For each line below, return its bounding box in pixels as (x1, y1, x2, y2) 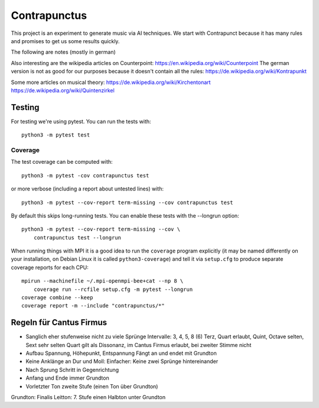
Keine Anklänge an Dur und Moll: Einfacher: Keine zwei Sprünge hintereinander (25, 358, 219, 365)
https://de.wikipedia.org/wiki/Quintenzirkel (11, 86, 115, 94)
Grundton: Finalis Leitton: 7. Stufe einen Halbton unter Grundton (11, 394, 165, 401)
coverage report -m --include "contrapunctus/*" (21, 302, 165, 309)
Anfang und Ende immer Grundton (25, 374, 109, 381)
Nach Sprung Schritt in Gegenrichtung (25, 366, 119, 373)
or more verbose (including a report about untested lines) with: (11, 185, 164, 192)
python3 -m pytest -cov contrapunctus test (21, 172, 149, 179)
